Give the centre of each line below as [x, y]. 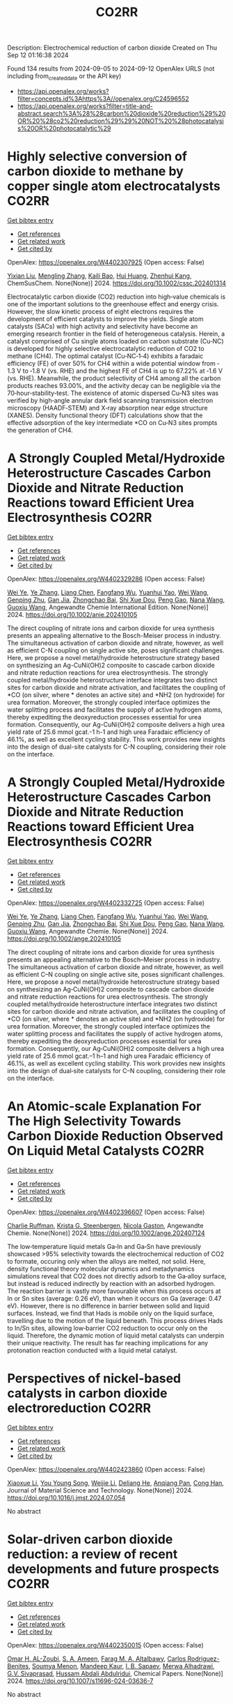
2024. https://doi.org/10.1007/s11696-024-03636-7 [80, 1681]
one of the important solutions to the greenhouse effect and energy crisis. [113, 304]
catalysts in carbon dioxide [87, 1393]
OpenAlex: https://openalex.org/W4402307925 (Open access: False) [106, 262]
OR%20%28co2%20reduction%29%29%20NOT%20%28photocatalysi [120, 121]
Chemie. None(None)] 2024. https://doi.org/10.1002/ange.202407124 [106, 1233]
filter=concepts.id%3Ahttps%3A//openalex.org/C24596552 [103, 98]
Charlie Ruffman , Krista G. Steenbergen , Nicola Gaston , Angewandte [105, 1225]
